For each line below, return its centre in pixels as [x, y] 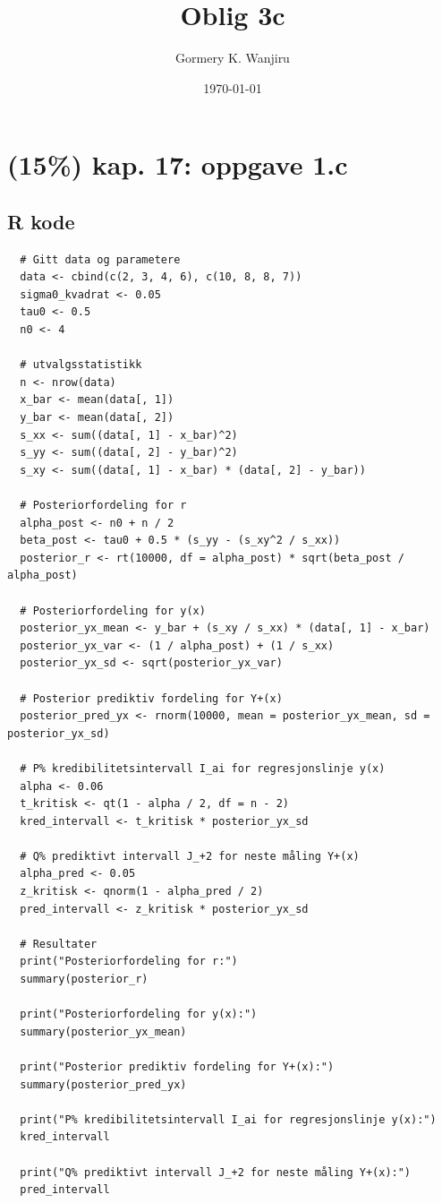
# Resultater [59, 944]
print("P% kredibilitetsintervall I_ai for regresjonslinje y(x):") [228, 1119]
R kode [41, 221]
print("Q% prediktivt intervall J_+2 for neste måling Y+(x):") [216, 1172]
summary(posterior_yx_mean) [103, 1031]
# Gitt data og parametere [100, 259]
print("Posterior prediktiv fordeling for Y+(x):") [177, 1067]
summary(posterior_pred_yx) [103, 1084]
